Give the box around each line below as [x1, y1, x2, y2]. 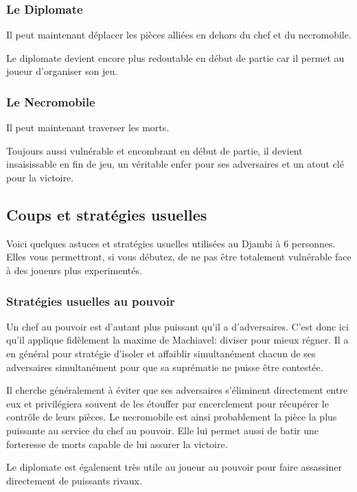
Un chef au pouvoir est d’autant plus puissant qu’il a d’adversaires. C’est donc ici [6, 319, 349, 333]
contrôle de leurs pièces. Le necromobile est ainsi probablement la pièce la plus [6, 410, 337, 424]
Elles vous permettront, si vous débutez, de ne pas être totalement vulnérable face [6, 249, 352, 264]
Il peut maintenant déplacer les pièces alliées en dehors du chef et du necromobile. [6, 27, 352, 42]
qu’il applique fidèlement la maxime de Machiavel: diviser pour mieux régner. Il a [6, 333, 349, 347]
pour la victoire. [6, 170, 74, 184]
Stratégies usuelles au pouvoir [6, 292, 175, 309]
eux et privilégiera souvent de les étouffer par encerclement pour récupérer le [6, 396, 329, 410]
